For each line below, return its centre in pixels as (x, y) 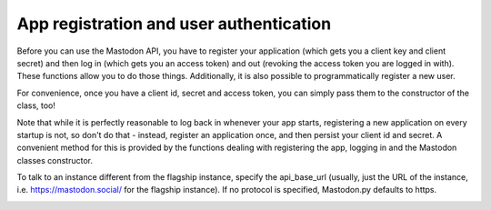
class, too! (36, 105)
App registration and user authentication (174, 24)
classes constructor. (55, 160)
